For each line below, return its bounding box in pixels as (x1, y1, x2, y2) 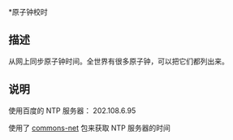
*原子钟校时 (8, 7, 49, 16)
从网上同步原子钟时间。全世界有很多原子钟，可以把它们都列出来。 (8, 56, 229, 66)
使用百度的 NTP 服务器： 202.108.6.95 (8, 105, 136, 116)
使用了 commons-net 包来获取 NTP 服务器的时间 (8, 123, 170, 133)
